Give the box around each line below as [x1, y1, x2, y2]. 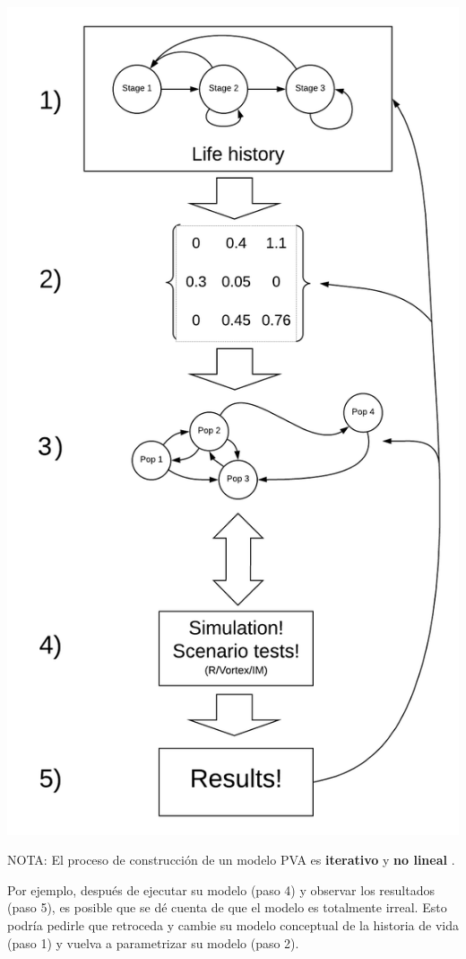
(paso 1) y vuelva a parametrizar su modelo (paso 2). [7, 933, 299, 952]
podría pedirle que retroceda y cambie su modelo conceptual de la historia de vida [7, 915, 459, 934]
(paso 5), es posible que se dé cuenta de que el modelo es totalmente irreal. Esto [7, 898, 447, 917]
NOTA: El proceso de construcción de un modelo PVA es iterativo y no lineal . [7, 850, 455, 869]
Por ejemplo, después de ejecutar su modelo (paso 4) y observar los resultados [7, 880, 435, 899]
